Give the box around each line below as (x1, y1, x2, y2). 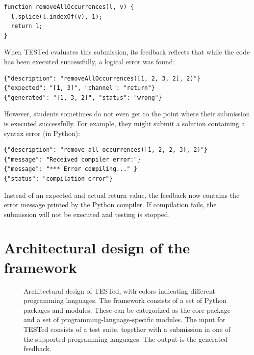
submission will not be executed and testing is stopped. (4, 209, 170, 219)
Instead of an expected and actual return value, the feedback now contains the (4, 190, 240, 200)
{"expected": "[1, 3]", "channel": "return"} (4, 84, 155, 92)
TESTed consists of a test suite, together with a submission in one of (24, 324, 230, 334)
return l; (11, 23, 43, 30)
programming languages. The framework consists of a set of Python (24, 295, 227, 305)
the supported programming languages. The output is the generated (24, 333, 228, 344)
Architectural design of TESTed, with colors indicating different (24, 285, 215, 296)
